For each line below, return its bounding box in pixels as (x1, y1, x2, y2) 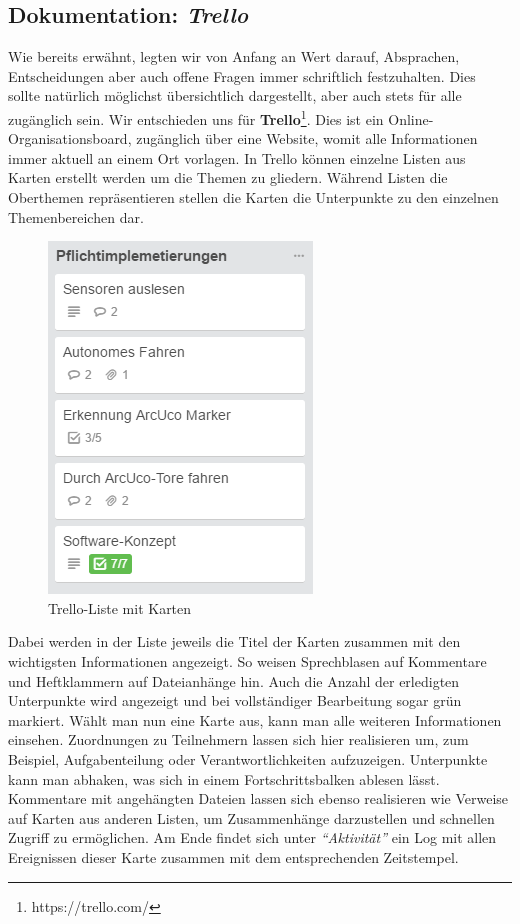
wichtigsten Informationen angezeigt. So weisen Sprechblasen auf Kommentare (8, 650, 487, 671)
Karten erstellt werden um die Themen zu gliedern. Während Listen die (8, 167, 448, 188)
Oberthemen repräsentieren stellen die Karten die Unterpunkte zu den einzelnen (8, 187, 499, 208)
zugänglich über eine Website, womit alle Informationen (136, 128, 478, 149)
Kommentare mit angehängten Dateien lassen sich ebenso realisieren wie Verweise (8, 788, 509, 809)
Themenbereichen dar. (8, 206, 144, 227)
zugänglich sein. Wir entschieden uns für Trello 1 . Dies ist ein (8, 105, 384, 129)
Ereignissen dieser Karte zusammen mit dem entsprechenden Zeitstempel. (8, 846, 459, 867)
